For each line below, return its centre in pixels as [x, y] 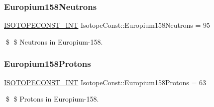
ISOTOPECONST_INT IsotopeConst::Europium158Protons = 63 [105, 82]
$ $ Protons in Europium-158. [52, 99]
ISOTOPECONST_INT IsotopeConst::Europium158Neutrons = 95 [107, 25]
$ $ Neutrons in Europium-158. [54, 41]
